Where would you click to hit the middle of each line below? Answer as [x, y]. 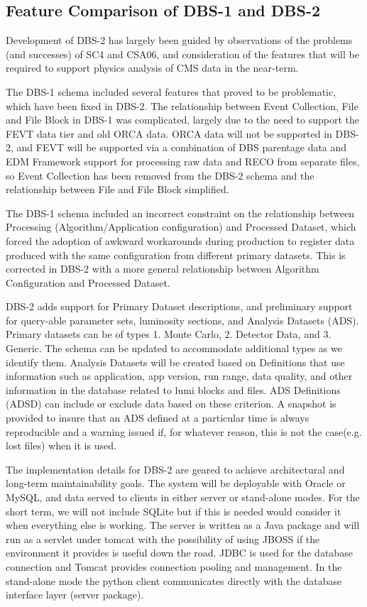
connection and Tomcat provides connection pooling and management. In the [174, 566]
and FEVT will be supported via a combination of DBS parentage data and [182, 147]
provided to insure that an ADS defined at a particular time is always [158, 418]
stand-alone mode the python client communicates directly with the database [174, 580]
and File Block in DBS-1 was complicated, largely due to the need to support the [182, 120]
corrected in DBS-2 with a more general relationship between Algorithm [163, 269]
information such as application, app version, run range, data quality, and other [179, 376]
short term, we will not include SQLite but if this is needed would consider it [174, 511]
